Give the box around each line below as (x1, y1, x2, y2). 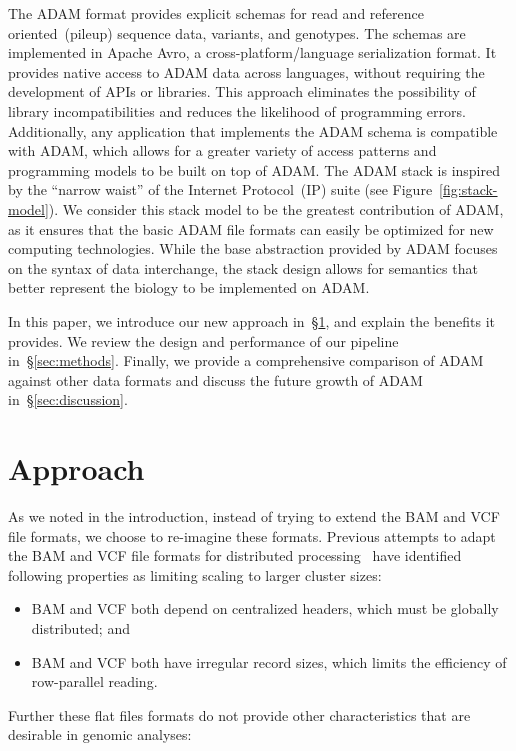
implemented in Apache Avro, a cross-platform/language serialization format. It (8, 42, 497, 63)
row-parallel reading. (31, 671, 158, 692)
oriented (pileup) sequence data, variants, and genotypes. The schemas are (8, 22, 466, 43)
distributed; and (31, 617, 130, 638)
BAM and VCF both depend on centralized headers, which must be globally (31, 598, 499, 619)
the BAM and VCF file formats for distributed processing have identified (8, 545, 462, 566)
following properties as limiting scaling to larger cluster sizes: (8, 564, 382, 585)
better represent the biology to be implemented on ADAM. (8, 277, 370, 298)
